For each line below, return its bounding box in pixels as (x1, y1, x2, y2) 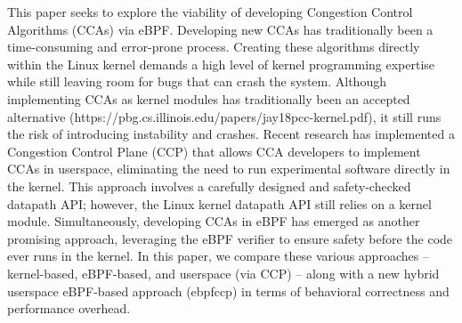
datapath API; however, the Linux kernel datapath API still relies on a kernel (7, 194, 432, 213)
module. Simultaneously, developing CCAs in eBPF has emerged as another (7, 212, 420, 230)
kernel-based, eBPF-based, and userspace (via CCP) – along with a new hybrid (7, 263, 440, 282)
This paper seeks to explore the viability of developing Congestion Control (7, 3, 413, 20)
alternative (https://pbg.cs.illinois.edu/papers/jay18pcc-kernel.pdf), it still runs (7, 107, 442, 125)
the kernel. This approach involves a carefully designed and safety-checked (7, 176, 411, 195)
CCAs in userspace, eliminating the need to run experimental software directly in (7, 159, 450, 178)
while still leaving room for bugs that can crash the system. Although (7, 72, 386, 91)
